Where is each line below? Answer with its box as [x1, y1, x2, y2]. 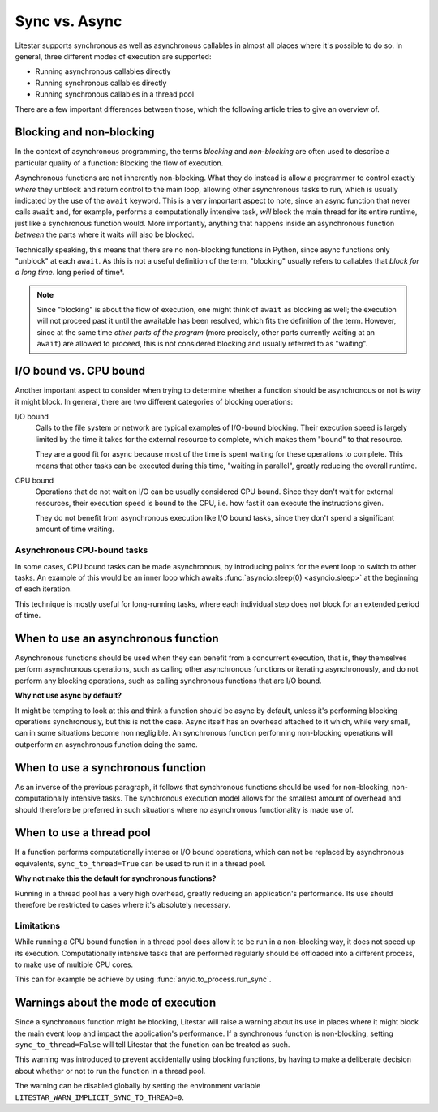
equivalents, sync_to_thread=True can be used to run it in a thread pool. [15, 858, 267, 868]
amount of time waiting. [35, 524, 115, 535]
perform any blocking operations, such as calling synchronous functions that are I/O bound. [15, 676, 322, 685]
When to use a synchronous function [15, 761, 207, 775]
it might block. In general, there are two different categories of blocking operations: [15, 397, 294, 406]
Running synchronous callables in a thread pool [35, 89, 195, 99]
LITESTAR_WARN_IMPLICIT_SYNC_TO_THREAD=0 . [15, 1092, 184, 1102]
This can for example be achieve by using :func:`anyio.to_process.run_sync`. [15, 974, 272, 985]
